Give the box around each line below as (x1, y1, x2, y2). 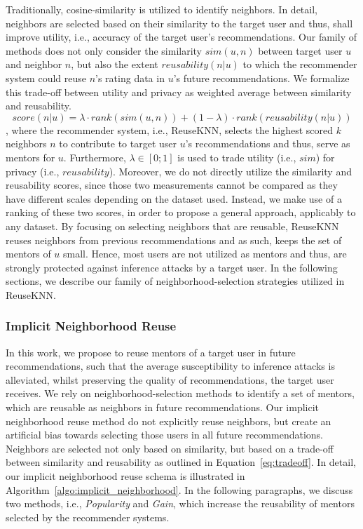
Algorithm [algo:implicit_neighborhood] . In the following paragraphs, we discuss (6, 482, 353, 497)
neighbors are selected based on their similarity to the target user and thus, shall (6, 15, 353, 30)
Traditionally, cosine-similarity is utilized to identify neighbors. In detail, (6, 2, 317, 16)
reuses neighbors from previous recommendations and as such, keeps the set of (6, 232, 342, 247)
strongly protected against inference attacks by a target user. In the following (6, 260, 338, 274)
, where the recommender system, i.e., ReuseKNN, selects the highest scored (6, 122, 334, 137)
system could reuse (6, 70, 86, 85)
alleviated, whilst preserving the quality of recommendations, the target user (6, 372, 334, 387)
